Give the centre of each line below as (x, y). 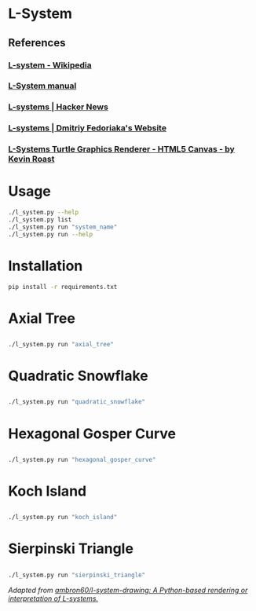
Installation (46, 266)
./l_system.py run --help (50, 234)
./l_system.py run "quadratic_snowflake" (77, 402)
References (37, 43)
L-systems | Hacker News (58, 107)
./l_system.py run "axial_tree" (61, 345)
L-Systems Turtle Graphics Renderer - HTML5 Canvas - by (122, 149)
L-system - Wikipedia (50, 65)
